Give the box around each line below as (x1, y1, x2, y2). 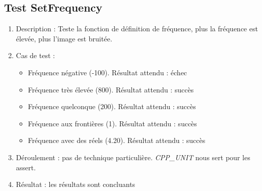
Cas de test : (16, 50, 55, 61)
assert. (16, 162, 36, 172)
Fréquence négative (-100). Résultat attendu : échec (28, 67, 187, 77)
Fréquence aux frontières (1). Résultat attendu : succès (28, 118, 197, 128)
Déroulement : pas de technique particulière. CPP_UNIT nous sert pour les (16, 152, 250, 162)
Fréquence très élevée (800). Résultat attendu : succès (28, 84, 194, 94)
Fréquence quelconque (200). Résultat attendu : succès (28, 101, 196, 112)
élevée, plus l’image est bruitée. (16, 33, 112, 43)
